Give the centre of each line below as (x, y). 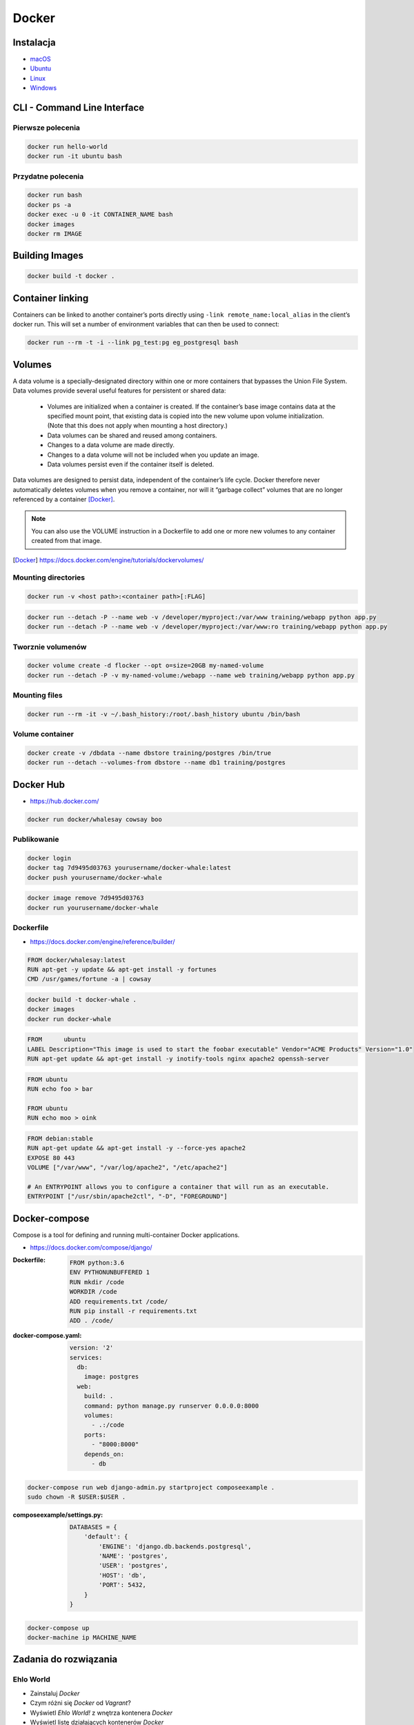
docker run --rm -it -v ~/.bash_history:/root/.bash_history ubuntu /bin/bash (164, 714)
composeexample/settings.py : (58, 1515)
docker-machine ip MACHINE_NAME (82, 1638)
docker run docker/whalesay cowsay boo (95, 819)
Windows (43, 88)
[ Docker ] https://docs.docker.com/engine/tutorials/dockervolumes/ (108, 560)
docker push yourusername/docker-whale (95, 877)
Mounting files (38, 696)
